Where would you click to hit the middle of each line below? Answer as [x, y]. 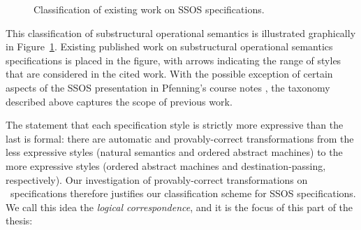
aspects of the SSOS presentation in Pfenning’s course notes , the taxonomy [168, 87]
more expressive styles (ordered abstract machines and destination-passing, [166, 165]
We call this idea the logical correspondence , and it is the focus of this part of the [179, 207]
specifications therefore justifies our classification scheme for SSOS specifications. [183, 193]
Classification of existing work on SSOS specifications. [149, 9]
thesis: [19, 221]
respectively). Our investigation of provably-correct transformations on [157, 179]
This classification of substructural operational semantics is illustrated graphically [181, 33]
